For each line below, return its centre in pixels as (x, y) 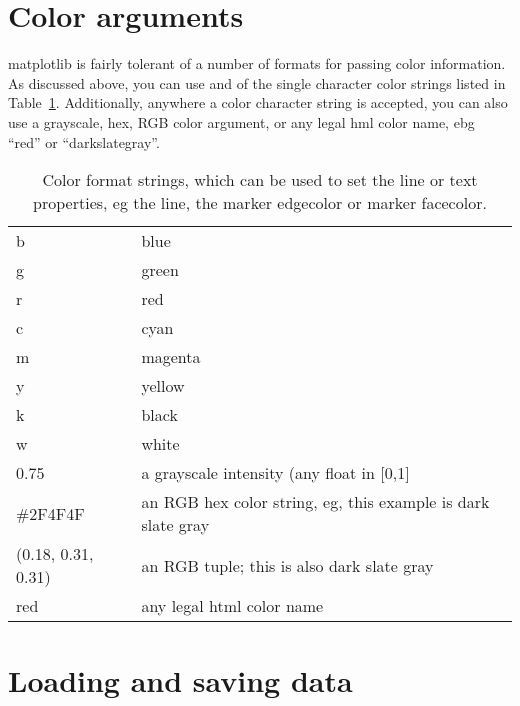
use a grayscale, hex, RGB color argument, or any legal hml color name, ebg (241, 121)
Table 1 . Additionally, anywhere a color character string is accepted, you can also (258, 102)
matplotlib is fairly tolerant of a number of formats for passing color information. (257, 63)
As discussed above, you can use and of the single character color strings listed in (257, 82)
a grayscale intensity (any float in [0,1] (275, 473)
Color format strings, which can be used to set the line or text (260, 180)
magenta (171, 357)
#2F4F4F (50, 513)
